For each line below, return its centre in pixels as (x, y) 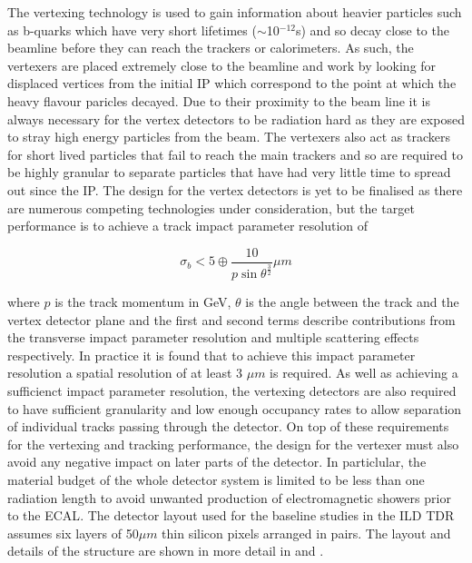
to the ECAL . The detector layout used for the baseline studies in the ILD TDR (231, 515)
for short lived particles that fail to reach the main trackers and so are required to (235, 154)
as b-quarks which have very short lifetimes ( (132, 30)
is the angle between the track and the (352, 301)
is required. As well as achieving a (364, 373)
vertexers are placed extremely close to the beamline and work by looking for (222, 65)
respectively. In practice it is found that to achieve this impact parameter (211, 355)
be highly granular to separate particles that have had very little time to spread (229, 172)
